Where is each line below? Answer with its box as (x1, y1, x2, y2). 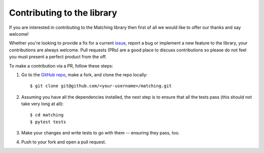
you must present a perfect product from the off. (9, 54, 107, 60)
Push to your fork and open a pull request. (21, 139, 106, 145)
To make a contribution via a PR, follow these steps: (9, 63, 113, 68)
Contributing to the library (9, 7, 117, 18)
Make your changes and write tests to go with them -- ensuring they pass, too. (21, 130, 180, 136)
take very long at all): (21, 101, 64, 107)
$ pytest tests (30, 119, 66, 125)
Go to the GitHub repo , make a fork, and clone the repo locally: (21, 71, 148, 78)
